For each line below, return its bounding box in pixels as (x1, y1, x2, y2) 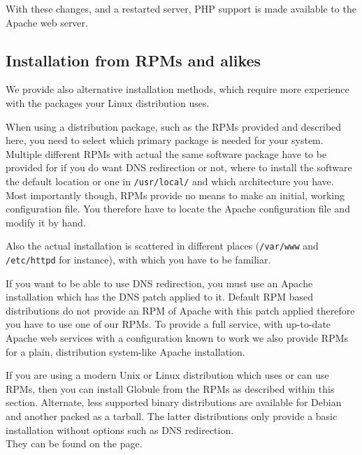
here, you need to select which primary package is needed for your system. (6, 133, 324, 147)
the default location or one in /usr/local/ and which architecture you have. (6, 173, 334, 188)
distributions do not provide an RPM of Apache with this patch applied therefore (6, 303, 355, 317)
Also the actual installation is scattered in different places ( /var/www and (6, 238, 319, 253)
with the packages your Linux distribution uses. (6, 95, 210, 110)
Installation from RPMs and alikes (6, 49, 261, 71)
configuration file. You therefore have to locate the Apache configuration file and (6, 201, 350, 216)
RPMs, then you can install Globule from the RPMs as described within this (6, 381, 335, 396)
